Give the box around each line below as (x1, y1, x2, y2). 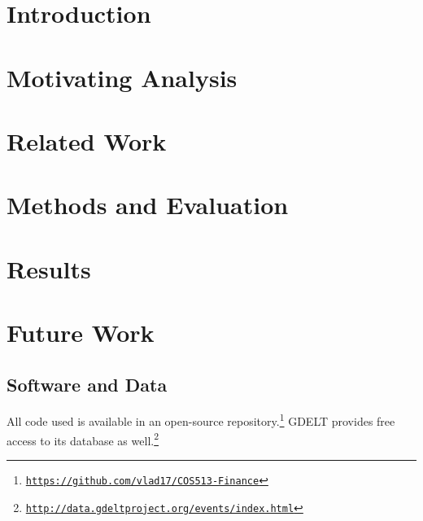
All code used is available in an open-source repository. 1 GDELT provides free (7, 410, 395, 430)
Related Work (7, 124, 167, 157)
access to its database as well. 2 (7, 429, 159, 449)
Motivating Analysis (7, 60, 238, 94)
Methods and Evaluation (7, 188, 289, 221)
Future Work (7, 316, 155, 349)
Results (7, 252, 91, 285)
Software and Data (7, 371, 168, 396)
